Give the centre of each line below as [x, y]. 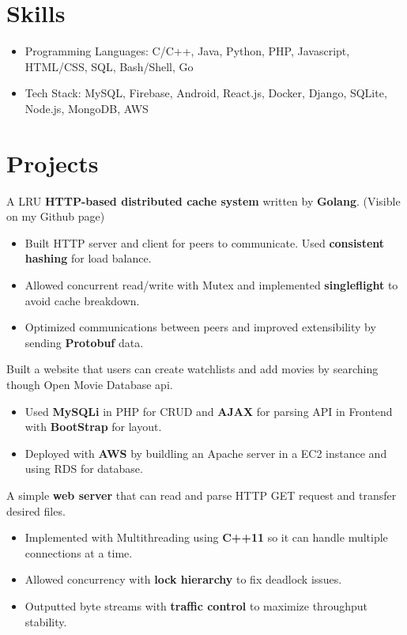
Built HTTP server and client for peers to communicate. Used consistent [205, 242]
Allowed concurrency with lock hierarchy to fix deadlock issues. [183, 579]
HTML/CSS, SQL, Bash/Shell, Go [109, 66]
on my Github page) [56, 216]
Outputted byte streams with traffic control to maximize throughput [196, 605]
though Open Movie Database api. [90, 384]
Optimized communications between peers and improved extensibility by [200, 327]
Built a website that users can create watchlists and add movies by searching [192, 369]
